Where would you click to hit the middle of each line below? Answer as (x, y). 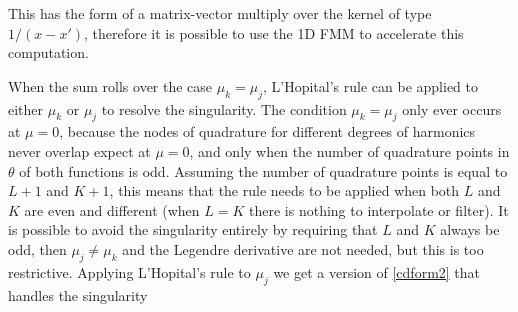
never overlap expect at (79, 150)
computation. (48, 52)
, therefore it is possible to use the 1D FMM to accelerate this (273, 32)
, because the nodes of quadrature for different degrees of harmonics (267, 131)
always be (470, 229)
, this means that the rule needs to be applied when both (284, 190)
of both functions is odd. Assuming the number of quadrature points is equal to (263, 170)
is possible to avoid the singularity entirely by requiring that (193, 229)
